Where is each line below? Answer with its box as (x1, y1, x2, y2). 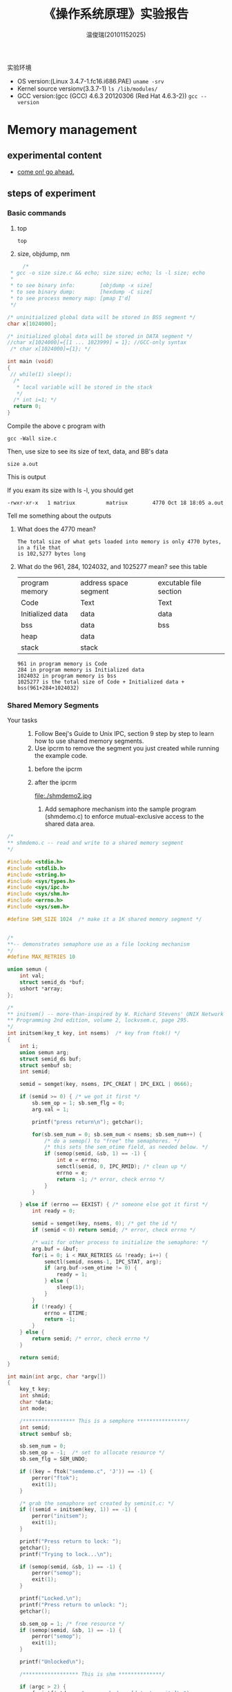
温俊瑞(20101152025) (86, 30, 146, 39)
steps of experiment (7, 188, 96, 200)
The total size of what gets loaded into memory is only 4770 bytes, (17, 538, 222, 545)
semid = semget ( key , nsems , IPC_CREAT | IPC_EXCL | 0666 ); (19, 1081, 193, 1088)
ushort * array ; (19, 985, 64, 992)
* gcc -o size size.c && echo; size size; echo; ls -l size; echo (10, 269, 206, 276)
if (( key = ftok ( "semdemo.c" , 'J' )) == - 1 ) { (19, 1468, 153, 1475)
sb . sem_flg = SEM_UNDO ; (19, 1456, 88, 1463)
